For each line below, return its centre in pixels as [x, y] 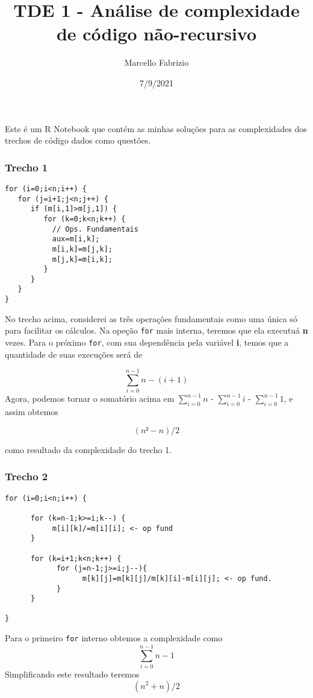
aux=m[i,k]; [76, 239]
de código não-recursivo [156, 33]
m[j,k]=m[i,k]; [82, 259]
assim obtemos [32, 412]
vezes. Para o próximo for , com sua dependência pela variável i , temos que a [147, 342]
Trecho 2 [26, 476]
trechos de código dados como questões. [78, 140]
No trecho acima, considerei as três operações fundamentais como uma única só [151, 318]
